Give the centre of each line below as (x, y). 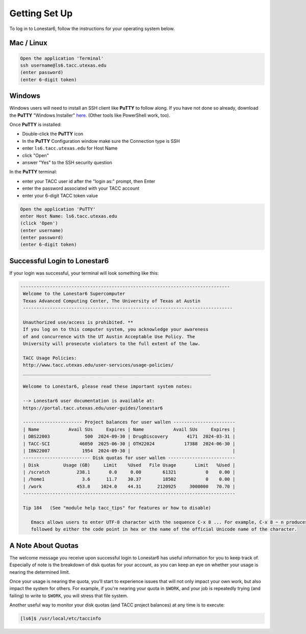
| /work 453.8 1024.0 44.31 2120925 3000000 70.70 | (129, 486)
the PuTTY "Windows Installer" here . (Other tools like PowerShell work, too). (90, 115)
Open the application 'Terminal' (62, 58)
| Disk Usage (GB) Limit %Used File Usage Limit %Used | (129, 465)
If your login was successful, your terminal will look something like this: (84, 273)
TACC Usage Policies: (50, 358)
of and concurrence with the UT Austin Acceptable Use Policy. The (109, 336)
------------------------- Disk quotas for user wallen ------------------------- (129, 458)
